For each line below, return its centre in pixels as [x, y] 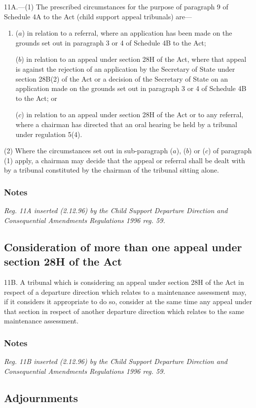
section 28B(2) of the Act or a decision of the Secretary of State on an [122, 78]
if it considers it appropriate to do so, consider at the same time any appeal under [128, 301]
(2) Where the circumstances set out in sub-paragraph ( [89, 151]
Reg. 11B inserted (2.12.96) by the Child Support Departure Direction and [116, 361]
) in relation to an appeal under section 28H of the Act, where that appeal [134, 59]
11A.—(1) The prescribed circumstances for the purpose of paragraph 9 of [116, 6]
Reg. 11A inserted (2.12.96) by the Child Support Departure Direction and [116, 210]
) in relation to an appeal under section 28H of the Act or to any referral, [132, 114]
